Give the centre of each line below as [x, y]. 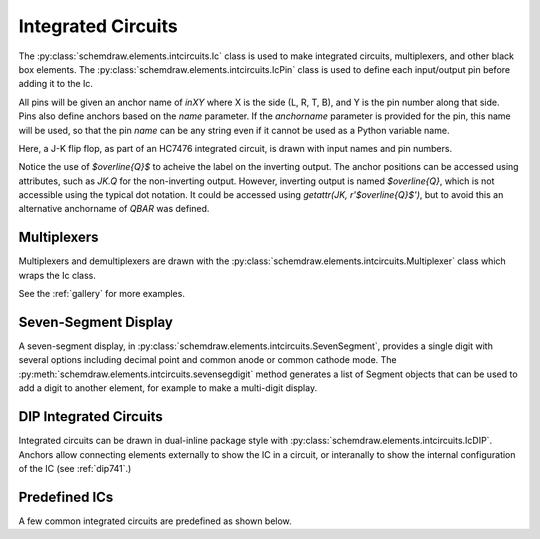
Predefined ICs [66, 496]
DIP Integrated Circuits [91, 416]
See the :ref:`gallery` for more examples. [101, 294]
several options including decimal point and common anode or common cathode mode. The [207, 360]
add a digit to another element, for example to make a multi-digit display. [168, 388]
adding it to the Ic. [56, 84]
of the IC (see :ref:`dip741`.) [75, 468]
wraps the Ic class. [57, 275]
